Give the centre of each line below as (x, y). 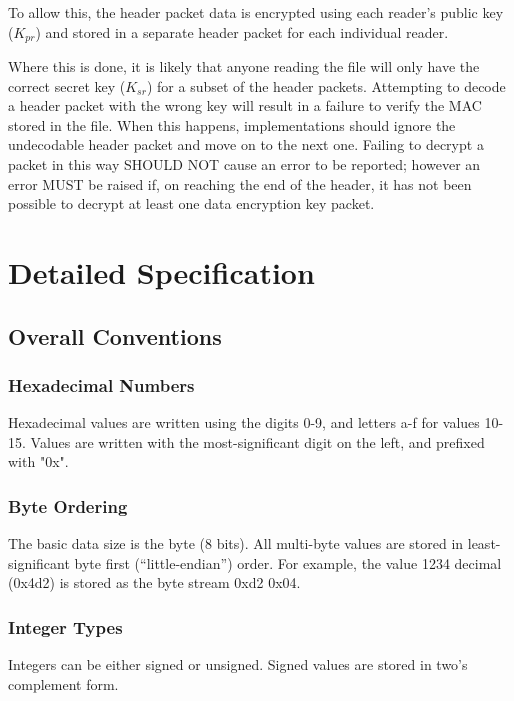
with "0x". (38, 461)
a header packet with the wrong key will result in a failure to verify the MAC (245, 105)
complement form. (63, 683)
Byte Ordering (68, 505)
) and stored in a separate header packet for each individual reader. (242, 31)
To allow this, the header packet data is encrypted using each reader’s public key (256, 12)
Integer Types (65, 626)
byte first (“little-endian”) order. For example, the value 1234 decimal (288, 562)
